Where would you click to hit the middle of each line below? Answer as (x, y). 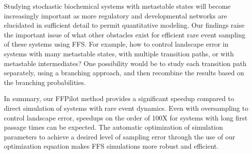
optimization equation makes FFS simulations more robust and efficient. (111, 146)
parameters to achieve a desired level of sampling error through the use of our (120, 136)
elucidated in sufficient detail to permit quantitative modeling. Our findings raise (124, 25)
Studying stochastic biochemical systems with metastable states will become (117, 6)
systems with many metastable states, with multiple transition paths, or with (119, 53)
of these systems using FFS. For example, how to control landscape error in (116, 44)
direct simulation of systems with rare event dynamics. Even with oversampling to (126, 108)
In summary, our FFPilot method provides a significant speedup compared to (119, 98)
